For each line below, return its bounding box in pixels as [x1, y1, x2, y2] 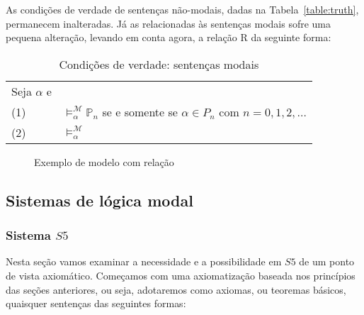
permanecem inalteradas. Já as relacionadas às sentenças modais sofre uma [6, 16, 331, 31]
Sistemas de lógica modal [6, 189, 193, 211]
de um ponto [299, 254, 355, 269]
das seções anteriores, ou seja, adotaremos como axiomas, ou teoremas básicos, [6, 282, 346, 297]
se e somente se [102, 103, 178, 120]
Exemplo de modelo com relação [34, 154, 174, 169]
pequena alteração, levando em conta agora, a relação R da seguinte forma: [6, 30, 331, 45]
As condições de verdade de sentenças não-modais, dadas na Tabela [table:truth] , [6, 2, 359, 16]
